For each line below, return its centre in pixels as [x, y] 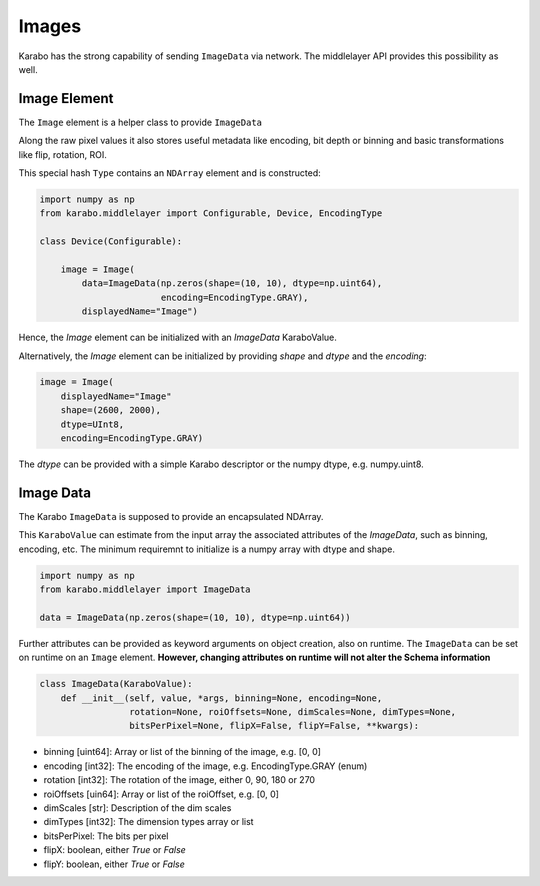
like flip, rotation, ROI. [62, 154]
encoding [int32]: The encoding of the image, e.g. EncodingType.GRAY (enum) [205, 766]
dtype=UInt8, [92, 424]
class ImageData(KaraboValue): [116, 684]
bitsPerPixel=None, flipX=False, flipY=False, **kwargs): [274, 726]
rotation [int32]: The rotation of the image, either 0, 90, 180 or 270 [179, 780]
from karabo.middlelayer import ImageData [145, 589]
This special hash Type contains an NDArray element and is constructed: [170, 173]
